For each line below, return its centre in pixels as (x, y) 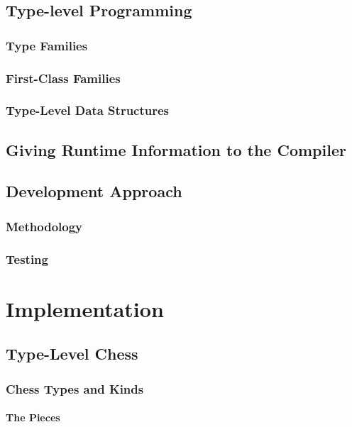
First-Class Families (63, 78)
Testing (27, 259)
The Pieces (33, 417)
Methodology (44, 226)
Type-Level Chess (72, 354)
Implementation (85, 308)
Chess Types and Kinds (75, 388)
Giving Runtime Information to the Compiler (176, 149)
